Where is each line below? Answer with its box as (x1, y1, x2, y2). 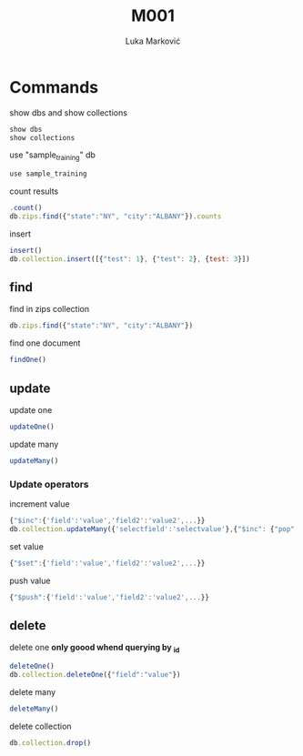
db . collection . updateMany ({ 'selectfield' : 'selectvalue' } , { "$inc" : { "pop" (9, 524, 296, 533)
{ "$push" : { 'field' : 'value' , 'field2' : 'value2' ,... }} (9, 592, 209, 601)
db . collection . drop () (9, 738, 92, 747)
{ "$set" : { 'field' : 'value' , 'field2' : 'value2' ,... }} (9, 559, 206, 568)
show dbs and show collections (9, 106, 127, 118)
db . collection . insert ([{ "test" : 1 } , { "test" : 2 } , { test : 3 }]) (9, 254, 250, 264)
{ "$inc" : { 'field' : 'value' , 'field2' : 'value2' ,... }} (9, 516, 206, 526)
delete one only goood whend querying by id (9, 642, 180, 655)
